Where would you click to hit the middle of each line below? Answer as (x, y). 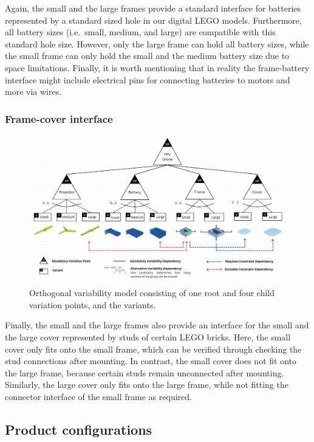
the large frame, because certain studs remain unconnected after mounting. (145, 372)
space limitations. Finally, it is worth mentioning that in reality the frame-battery (157, 67)
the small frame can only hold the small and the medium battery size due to (147, 56)
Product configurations (79, 429)
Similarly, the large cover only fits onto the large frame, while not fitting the (147, 385)
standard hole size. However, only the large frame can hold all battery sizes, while (157, 43)
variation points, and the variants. (93, 304)
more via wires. (33, 92)
